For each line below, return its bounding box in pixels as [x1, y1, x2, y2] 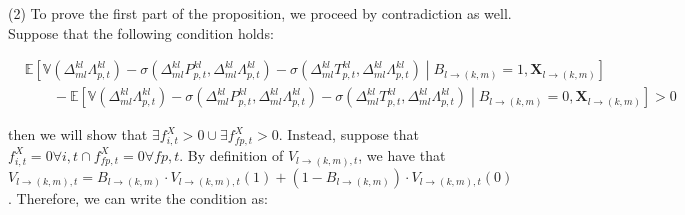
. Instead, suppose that [278, 124, 419, 145]
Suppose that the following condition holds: [8, 22, 274, 43]
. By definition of [179, 144, 284, 165]
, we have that [358, 144, 446, 165]
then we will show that [8, 124, 148, 145]
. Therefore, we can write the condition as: [8, 187, 268, 208]
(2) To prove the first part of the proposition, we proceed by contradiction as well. [8, 3, 512, 23]
